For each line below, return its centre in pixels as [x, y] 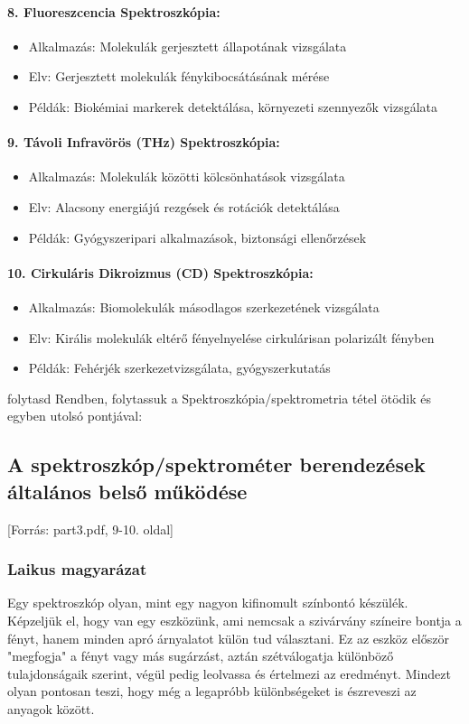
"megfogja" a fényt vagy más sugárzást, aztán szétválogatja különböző [201, 656]
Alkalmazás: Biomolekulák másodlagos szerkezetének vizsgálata [204, 306]
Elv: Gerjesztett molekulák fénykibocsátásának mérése [179, 76]
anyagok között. [51, 708]
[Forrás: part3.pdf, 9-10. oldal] [91, 529]
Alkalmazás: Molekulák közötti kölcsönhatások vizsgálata [187, 176]
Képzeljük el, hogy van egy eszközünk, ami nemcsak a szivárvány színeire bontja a [234, 620]
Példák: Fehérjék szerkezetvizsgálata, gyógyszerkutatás [179, 368]
